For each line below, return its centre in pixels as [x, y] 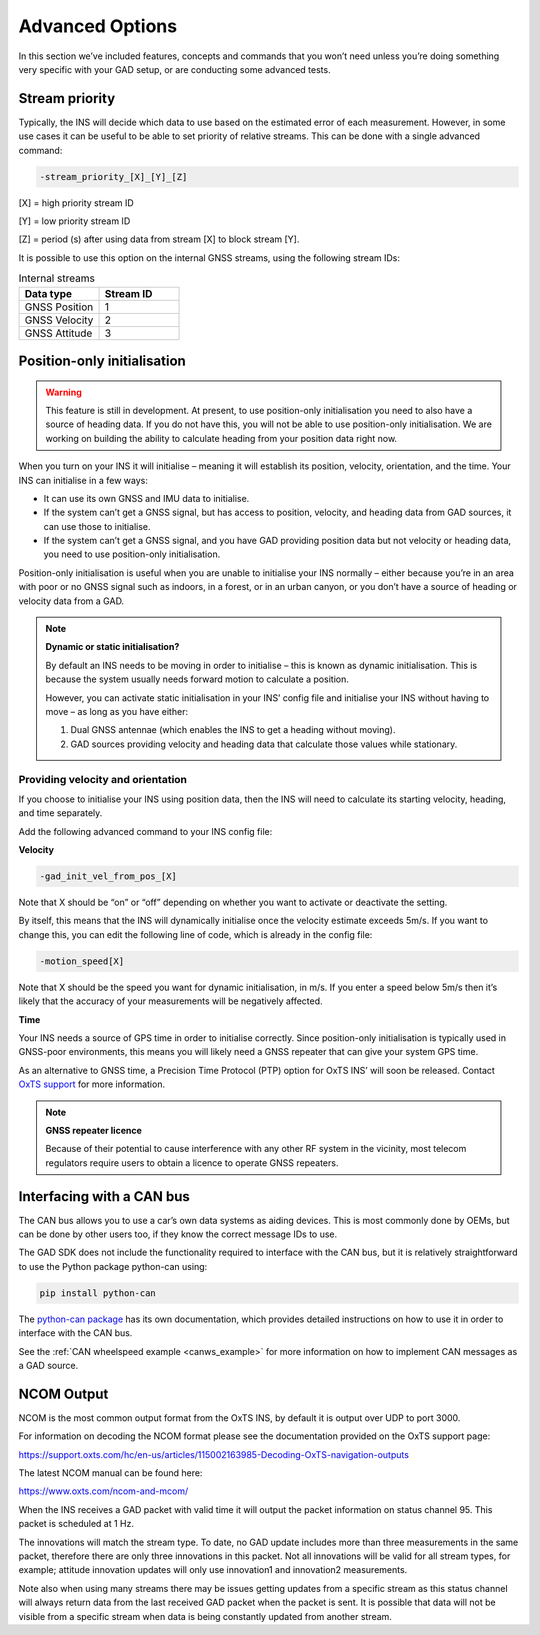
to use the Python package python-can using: [113, 1266]
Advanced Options [98, 26]
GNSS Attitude [58, 333]
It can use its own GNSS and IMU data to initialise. [146, 498]
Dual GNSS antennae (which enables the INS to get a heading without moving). [233, 730]
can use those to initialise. [97, 526]
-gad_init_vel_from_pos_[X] [108, 876]
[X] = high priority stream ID [76, 202]
